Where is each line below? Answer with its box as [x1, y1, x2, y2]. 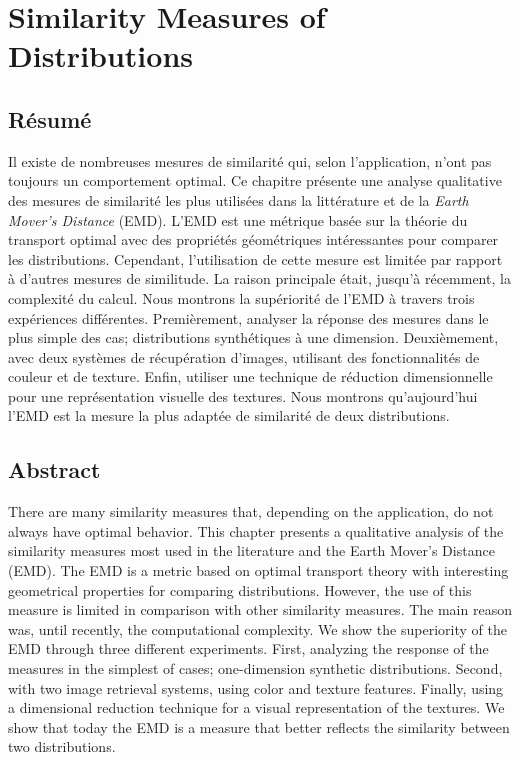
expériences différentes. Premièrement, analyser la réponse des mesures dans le [8, 307, 489, 328]
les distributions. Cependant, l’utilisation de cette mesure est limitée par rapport [8, 248, 503, 269]
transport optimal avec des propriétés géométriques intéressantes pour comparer [8, 229, 499, 250]
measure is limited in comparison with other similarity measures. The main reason [8, 599, 512, 620]
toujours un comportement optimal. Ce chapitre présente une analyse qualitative [8, 170, 502, 191]
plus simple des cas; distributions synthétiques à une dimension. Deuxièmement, [8, 327, 499, 348]
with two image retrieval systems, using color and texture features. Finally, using [8, 677, 504, 698]
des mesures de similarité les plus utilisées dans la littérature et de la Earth [8, 189, 469, 210]
